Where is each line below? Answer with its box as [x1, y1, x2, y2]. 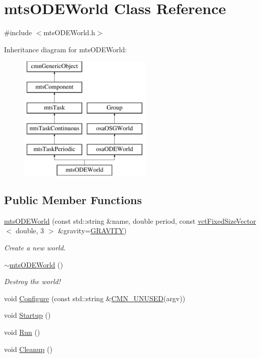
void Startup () [4, 310, 51, 320]
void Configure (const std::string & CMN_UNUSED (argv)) [4, 293, 186, 303]
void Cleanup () [4, 343, 53, 354]
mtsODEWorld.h [43, 27, 95, 38]
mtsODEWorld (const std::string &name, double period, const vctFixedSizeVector [4, 215, 256, 226]
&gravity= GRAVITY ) [58, 225, 127, 236]
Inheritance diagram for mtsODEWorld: [4, 44, 127, 54]
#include [4, 27, 32, 38]
